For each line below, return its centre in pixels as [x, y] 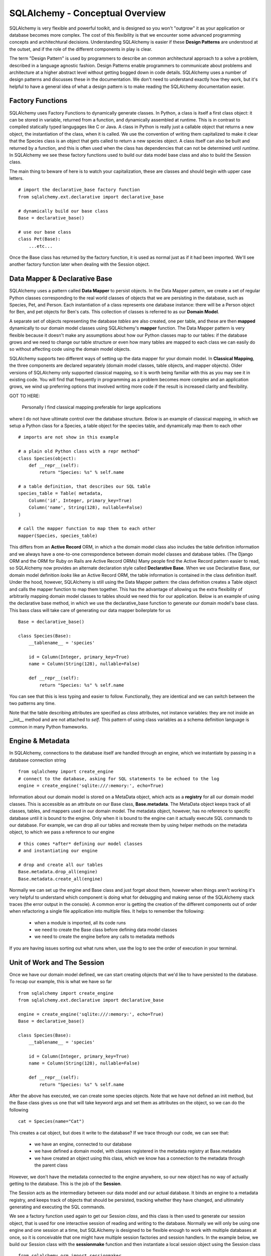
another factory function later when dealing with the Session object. [80, 264]
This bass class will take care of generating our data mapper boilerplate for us [90, 610]
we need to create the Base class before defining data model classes [106, 930]
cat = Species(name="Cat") [51, 1121]
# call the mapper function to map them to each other [87, 529]
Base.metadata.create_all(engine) [60, 879]
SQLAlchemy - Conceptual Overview [88, 13]
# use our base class [45, 232]
